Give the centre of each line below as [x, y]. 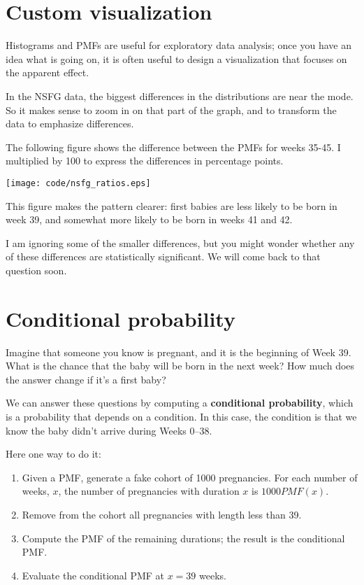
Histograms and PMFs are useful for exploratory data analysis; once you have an [179, 45]
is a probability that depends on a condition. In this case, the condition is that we [181, 416]
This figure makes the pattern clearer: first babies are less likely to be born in [172, 205]
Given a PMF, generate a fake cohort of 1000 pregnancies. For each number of [190, 477]
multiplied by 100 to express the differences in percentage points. [145, 161]
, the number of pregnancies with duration [149, 491]
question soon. [36, 270]
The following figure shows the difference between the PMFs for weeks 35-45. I [173, 147]
